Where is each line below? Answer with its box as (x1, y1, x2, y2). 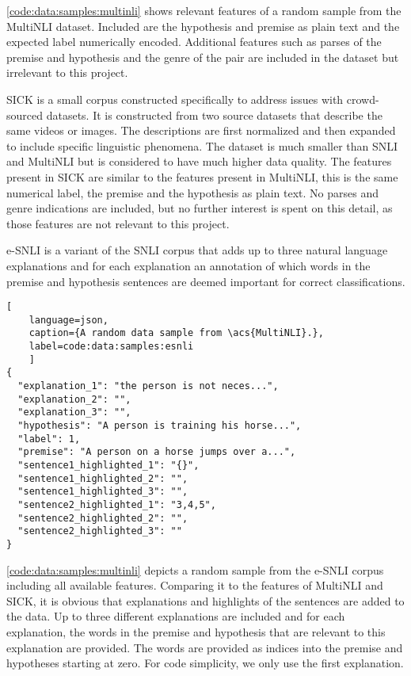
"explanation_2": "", (17, 393, 131, 405)
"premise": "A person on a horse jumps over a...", (17, 446, 296, 458)
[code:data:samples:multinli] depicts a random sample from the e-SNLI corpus (6, 561, 384, 578)
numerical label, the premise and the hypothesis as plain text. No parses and (6, 184, 379, 201)
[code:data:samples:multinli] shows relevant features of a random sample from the (6, 2, 401, 18)
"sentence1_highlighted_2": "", (17, 472, 188, 484)
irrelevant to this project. (6, 64, 128, 81)
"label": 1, (17, 433, 81, 445)
